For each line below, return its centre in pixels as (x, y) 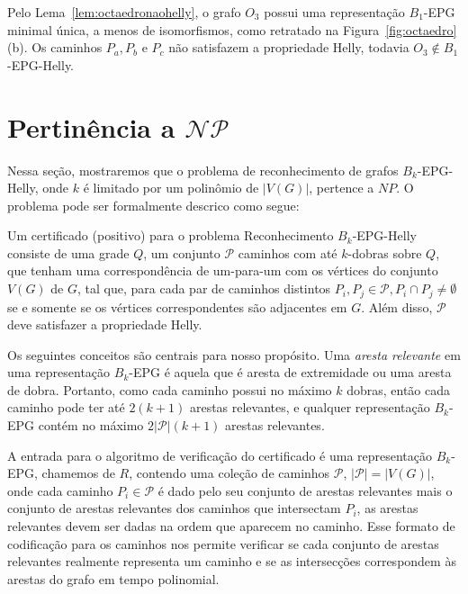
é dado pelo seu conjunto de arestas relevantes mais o (305, 490)
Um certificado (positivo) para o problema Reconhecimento (171, 235)
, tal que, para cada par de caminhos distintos (204, 288)
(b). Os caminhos (55, 47)
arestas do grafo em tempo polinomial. (113, 578)
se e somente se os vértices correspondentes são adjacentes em (177, 306)
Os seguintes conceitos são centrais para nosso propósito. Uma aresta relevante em (234, 354)
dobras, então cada (399, 389)
